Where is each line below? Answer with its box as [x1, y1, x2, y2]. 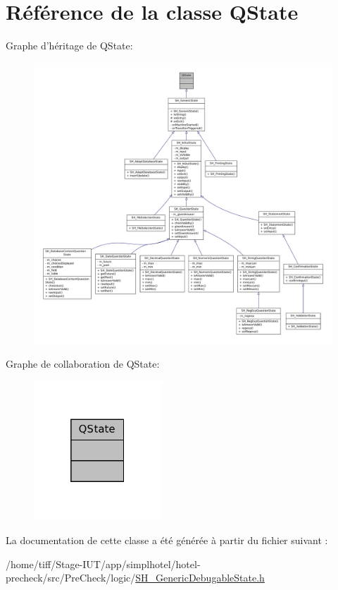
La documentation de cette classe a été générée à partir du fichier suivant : [6, 532, 328, 547]
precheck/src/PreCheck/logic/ [6, 570, 136, 585]
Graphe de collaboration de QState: [6, 356, 160, 371]
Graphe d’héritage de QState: [6, 38, 133, 53]
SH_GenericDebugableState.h [135, 570, 265, 585]
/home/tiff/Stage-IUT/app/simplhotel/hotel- [6, 556, 201, 571]
